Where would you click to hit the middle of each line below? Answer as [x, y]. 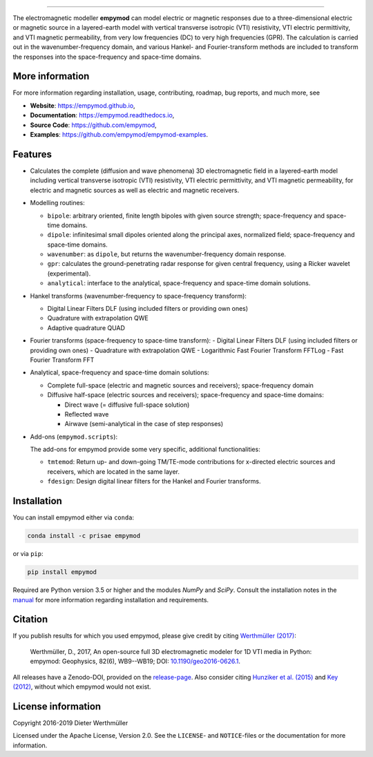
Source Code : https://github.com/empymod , [93, 125]
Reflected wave [87, 414]
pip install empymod [62, 572]
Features [32, 154]
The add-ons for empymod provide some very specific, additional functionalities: [145, 450]
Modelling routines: [58, 203]
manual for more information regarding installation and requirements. [111, 600]
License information [57, 706]
